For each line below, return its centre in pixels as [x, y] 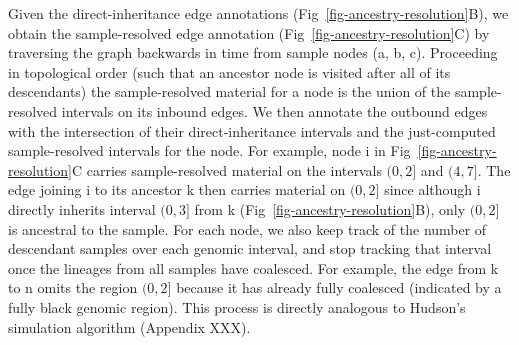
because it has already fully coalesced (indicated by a [339, 287]
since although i [432, 189]
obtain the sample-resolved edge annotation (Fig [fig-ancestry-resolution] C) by [249, 32]
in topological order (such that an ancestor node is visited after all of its [229, 71]
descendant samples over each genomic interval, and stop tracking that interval [250, 248]
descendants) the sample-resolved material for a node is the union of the [229, 91]
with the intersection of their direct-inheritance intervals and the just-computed [252, 130]
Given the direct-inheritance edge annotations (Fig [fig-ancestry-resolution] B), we [258, 13]
